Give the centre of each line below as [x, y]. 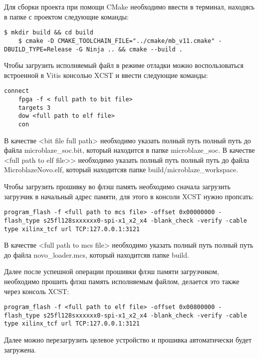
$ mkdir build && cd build [49, 33]
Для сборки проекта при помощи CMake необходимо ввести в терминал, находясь [129, 6]
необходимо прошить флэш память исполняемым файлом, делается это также [122, 281]
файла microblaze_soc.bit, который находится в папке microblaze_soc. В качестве [129, 150]
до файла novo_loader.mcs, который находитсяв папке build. [97, 254]
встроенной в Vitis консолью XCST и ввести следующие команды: [106, 75]
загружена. [20, 349]
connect [17, 91]
